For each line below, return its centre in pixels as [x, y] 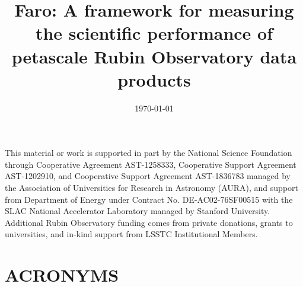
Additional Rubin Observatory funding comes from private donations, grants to [149, 222]
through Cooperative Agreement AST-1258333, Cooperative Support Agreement [151, 164]
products [154, 79]
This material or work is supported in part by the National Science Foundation [149, 153]
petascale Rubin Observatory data [154, 56]
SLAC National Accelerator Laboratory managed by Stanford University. [138, 211]
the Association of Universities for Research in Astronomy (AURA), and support [152, 188]
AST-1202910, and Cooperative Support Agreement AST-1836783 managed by [148, 176]
